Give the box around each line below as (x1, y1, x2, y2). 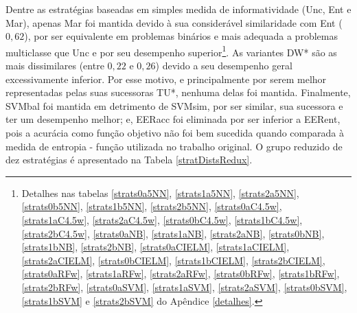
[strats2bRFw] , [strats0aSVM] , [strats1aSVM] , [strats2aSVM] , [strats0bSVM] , (21, 279, 347, 294)
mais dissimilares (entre (5, 58, 104, 73)
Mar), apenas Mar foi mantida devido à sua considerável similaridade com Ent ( (5, 15, 343, 30)
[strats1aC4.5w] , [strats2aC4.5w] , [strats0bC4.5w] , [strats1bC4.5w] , (21, 212, 303, 227)
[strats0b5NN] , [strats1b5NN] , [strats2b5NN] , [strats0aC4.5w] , (21, 199, 282, 213)
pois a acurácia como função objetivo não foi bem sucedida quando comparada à (5, 126, 344, 139)
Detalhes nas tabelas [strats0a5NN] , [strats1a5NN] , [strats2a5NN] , (21, 185, 299, 200)
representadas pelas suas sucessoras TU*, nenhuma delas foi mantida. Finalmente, (5, 85, 351, 100)
